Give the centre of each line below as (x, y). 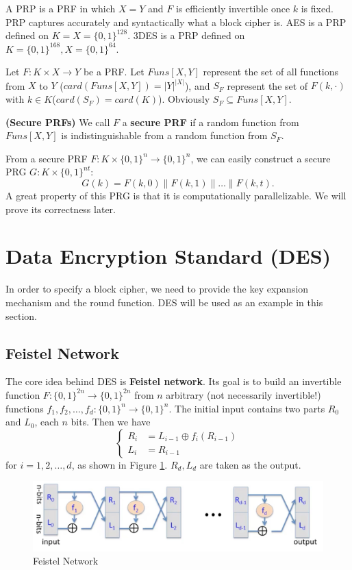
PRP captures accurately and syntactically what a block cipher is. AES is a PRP (176, 22)
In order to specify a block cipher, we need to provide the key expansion (157, 289)
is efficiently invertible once (233, 8)
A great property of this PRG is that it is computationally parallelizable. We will (176, 196)
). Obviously (184, 99)
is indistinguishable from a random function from (164, 135)
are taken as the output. (250, 464)
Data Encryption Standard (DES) (168, 256)
